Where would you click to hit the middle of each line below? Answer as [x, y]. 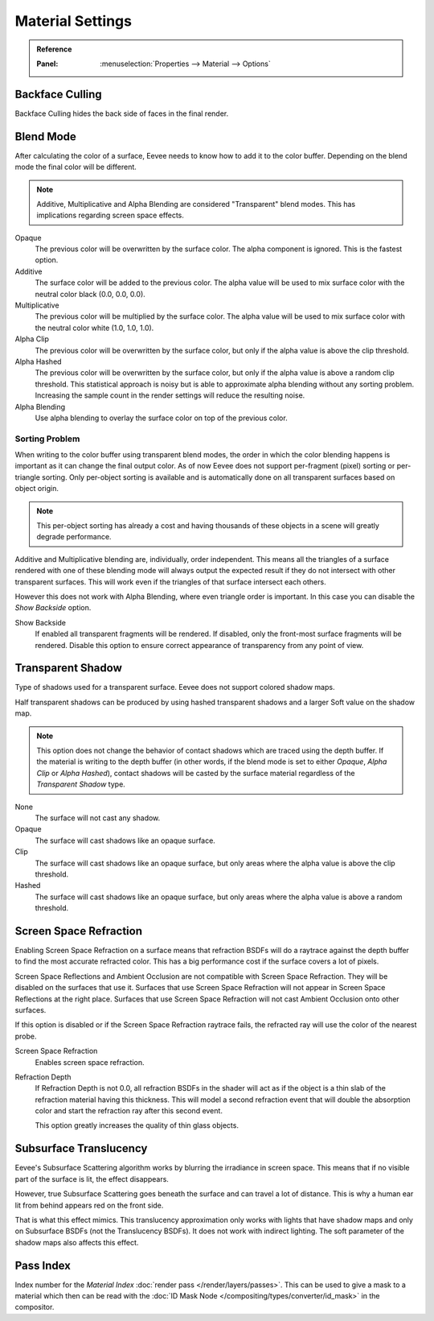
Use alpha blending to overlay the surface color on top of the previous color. [162, 418]
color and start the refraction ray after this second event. [129, 1111]
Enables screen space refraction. [90, 1062]
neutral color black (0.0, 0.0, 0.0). [90, 294]
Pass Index [43, 1265]
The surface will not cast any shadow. [98, 818]
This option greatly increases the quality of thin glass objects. [137, 1125]
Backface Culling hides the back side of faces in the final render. [122, 114]
